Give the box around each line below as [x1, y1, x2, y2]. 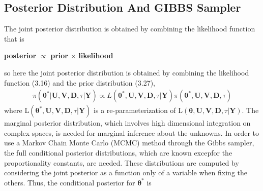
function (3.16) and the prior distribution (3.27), [4, 77, 155, 88]
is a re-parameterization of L [94, 105, 183, 116]
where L [4, 105, 30, 116]
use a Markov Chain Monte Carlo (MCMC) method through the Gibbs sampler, [4, 137, 254, 148]
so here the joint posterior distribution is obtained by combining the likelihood [4, 67, 249, 78]
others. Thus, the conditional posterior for [4, 177, 135, 187]
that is [4, 33, 24, 44]
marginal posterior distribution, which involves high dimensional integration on [4, 118, 251, 128]
